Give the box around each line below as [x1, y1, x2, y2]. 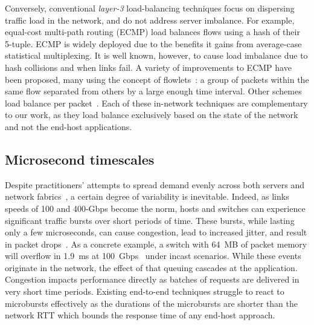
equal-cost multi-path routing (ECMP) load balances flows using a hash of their [5, 25, 300, 38]
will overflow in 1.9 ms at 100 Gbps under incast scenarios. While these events [5, 249, 301, 262]
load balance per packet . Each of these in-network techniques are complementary [5, 96, 308, 109]
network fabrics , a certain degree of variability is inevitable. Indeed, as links [5, 190, 289, 203]
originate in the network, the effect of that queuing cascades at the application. [5, 261, 298, 274]
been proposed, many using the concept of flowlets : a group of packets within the [5, 73, 309, 85]
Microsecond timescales [5, 149, 155, 168]
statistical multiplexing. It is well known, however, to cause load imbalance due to [5, 49, 308, 62]
